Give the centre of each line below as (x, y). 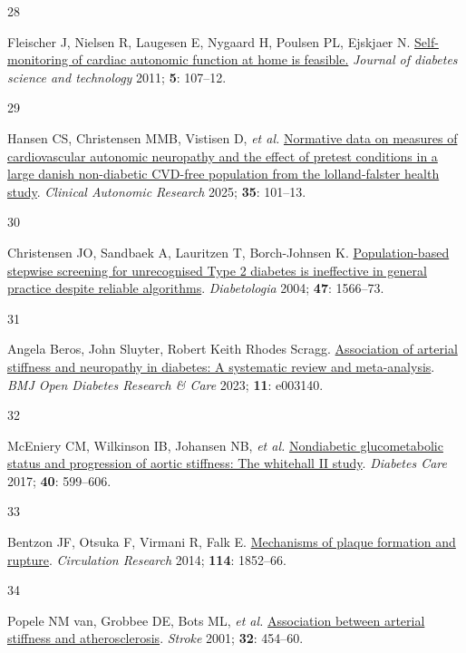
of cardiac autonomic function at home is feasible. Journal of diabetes (265, 59)
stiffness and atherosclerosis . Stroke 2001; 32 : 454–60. (155, 638)
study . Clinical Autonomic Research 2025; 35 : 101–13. (157, 191)
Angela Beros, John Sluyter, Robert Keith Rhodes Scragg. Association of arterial (233, 349)
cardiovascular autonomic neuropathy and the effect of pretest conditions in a (223, 156)
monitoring (38, 59)
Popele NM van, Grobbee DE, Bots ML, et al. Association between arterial (216, 620)
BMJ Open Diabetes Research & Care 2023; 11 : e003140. (165, 384)
